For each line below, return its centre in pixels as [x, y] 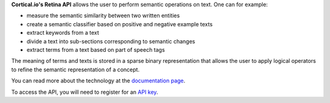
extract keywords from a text [63, 33]
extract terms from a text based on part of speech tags [96, 49]
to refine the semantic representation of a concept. [75, 69]
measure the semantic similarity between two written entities [103, 16]
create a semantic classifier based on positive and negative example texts [120, 24]
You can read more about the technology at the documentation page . [98, 81]
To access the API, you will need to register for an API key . [85, 92]
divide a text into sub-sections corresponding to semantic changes [111, 41]
